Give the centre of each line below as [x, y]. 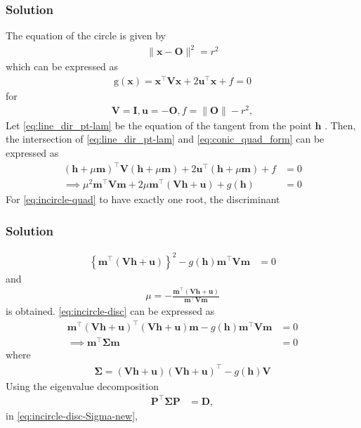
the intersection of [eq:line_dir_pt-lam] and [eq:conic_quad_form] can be [165, 139]
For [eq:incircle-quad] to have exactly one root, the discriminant [143, 199]
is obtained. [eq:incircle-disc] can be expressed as [110, 311]
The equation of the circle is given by [86, 35]
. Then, [340, 125]
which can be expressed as [62, 66]
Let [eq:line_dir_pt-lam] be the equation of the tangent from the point [159, 125]
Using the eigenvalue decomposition [82, 385]
